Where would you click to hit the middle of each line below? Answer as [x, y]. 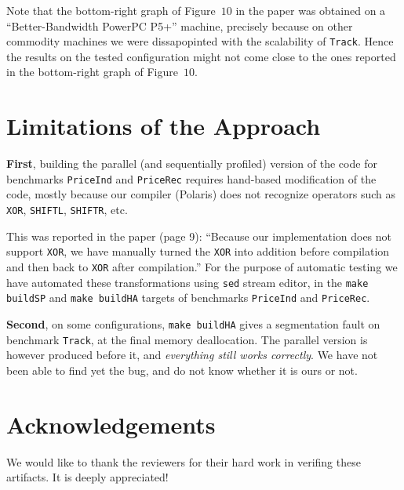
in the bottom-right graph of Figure [92, 72]
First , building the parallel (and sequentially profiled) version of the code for [192, 163]
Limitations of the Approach [164, 126]
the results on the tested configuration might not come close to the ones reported [201, 56]
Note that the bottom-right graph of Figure [111, 10]
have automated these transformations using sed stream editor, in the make [187, 282]
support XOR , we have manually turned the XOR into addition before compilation [198, 251]
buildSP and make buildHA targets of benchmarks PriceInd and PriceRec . [188, 298]
